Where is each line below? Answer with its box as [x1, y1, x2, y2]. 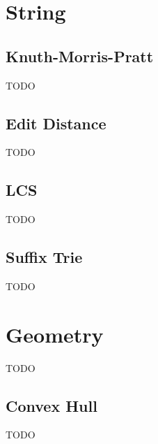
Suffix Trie [6, 246, 83, 268]
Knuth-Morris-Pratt [6, 45, 154, 66]
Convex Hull [6, 394, 97, 416]
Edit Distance [6, 112, 106, 134]
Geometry [6, 320, 104, 348]
